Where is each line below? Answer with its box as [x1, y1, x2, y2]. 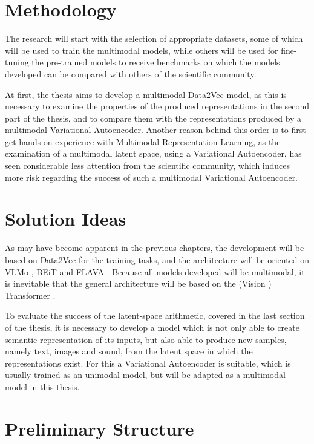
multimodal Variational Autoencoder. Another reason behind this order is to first [5, 123, 306, 136]
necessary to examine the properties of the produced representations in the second [5, 100, 310, 113]
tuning [5, 56, 29, 68]
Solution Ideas [5, 206, 126, 231]
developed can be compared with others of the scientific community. [5, 67, 257, 80]
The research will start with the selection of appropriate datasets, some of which [5, 32, 303, 45]
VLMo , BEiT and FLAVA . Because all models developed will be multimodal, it [5, 265, 305, 278]
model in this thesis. [5, 380, 80, 393]
